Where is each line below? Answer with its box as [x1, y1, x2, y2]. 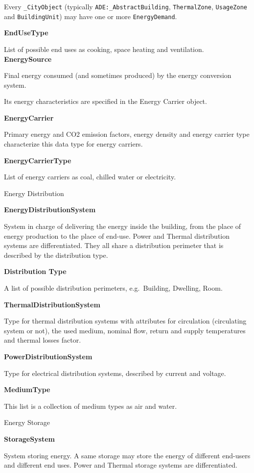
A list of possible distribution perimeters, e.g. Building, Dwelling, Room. [4, 283, 223, 293]
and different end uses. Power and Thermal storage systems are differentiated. [4, 460, 237, 470]
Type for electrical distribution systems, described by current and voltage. [4, 368, 226, 378]
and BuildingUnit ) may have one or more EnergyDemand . [4, 11, 177, 21]
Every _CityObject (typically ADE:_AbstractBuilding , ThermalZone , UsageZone [4, 1, 247, 11]
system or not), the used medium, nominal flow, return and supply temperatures [4, 325, 246, 335]
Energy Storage [4, 417, 50, 427]
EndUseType [4, 27, 48, 38]
